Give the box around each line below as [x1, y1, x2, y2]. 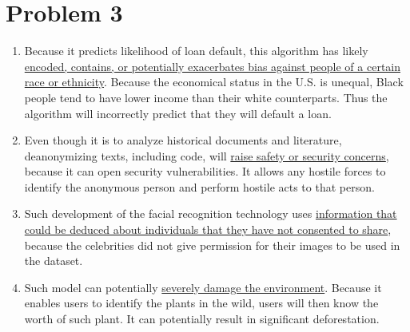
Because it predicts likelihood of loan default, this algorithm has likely [24, 42, 368, 59]
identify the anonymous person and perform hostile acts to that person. [24, 178, 375, 195]
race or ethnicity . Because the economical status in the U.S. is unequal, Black [24, 73, 404, 90]
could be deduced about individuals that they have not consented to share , [24, 221, 392, 238]
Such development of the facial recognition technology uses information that [24, 205, 397, 222]
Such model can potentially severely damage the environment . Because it [24, 279, 382, 295]
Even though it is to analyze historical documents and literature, [24, 132, 342, 148]
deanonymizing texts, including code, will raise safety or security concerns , [24, 147, 389, 164]
